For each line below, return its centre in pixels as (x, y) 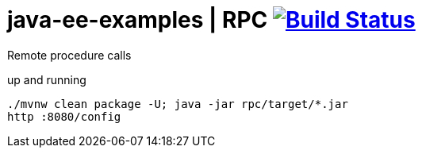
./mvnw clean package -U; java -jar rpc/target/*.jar (178, 104)
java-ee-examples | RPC (138, 20)
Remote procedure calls (69, 55)
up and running (47, 79)
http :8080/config (64, 116)
